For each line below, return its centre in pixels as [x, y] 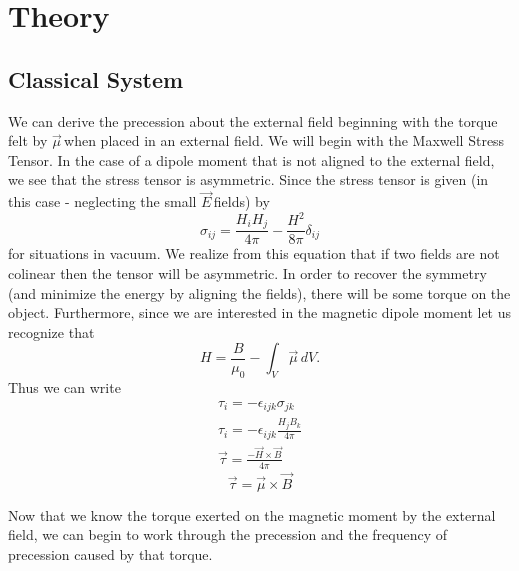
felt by [28, 140]
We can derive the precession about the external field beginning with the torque [253, 120]
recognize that [51, 331]
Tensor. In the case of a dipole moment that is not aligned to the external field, [251, 159]
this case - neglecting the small [102, 201]
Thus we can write [64, 387]
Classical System [96, 78]
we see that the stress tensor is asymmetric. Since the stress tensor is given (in [248, 179]
